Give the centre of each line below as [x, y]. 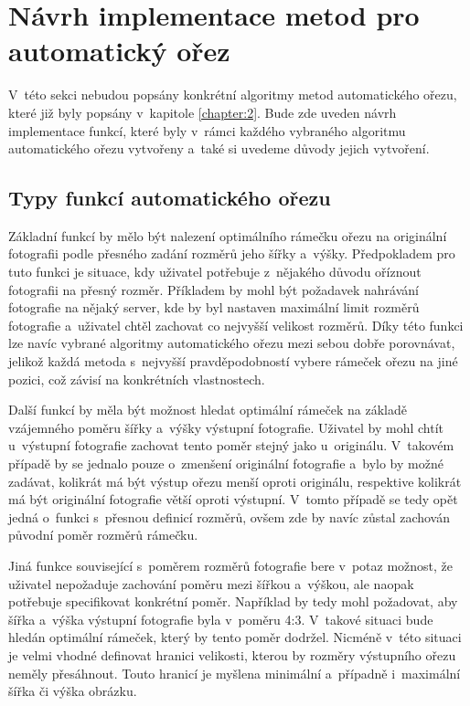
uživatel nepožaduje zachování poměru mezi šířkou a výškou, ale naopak [211, 583]
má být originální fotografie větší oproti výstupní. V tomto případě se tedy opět [233, 499]
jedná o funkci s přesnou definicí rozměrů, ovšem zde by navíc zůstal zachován [230, 516]
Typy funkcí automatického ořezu [170, 198]
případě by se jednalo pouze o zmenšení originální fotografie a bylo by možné [226, 464]
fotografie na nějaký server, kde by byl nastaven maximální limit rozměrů [214, 307]
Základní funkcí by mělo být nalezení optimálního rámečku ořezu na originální [228, 235]
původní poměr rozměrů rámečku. [103, 535]
